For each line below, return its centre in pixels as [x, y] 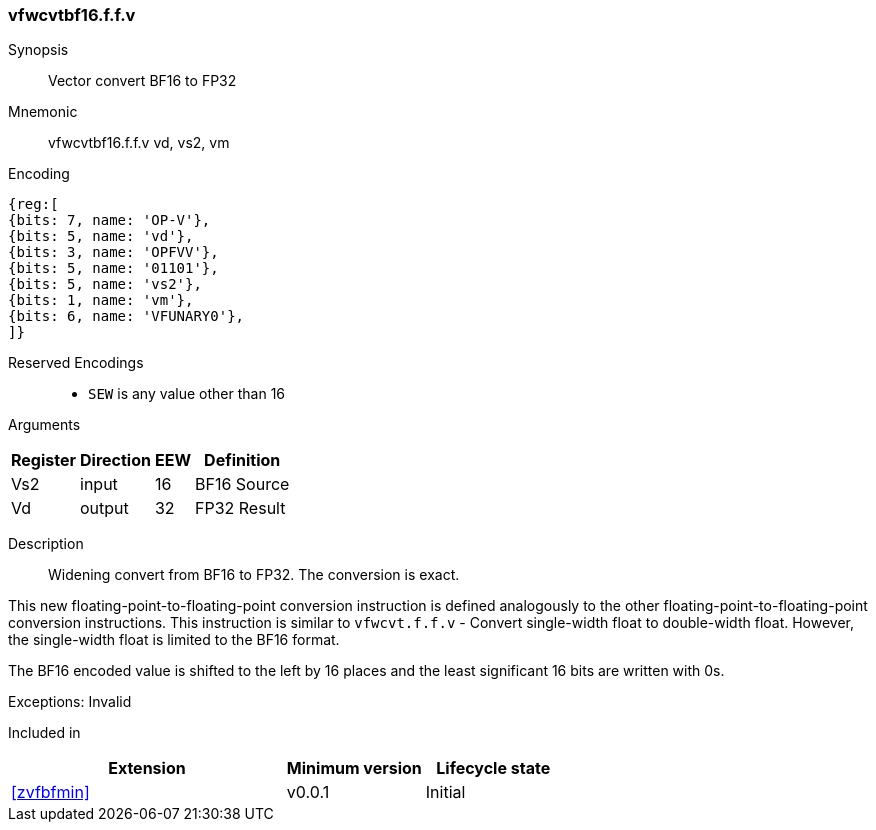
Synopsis [38, 50]
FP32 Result [240, 508]
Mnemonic [43, 112]
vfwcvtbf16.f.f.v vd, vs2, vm [139, 143]
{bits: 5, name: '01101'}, [113, 268]
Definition [242, 460]
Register [43, 460]
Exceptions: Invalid [70, 702]
